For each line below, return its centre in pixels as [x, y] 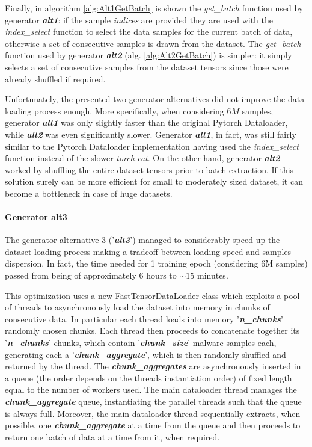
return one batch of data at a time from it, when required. [112, 436]
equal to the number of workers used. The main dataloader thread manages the [151, 390]
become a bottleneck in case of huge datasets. [89, 193]
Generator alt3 [36, 217]
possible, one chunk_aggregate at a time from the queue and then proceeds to [153, 425]
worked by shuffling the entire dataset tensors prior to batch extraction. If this [149, 169]
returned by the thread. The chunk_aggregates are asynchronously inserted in [153, 366]
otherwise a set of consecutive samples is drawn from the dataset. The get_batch [153, 43]
